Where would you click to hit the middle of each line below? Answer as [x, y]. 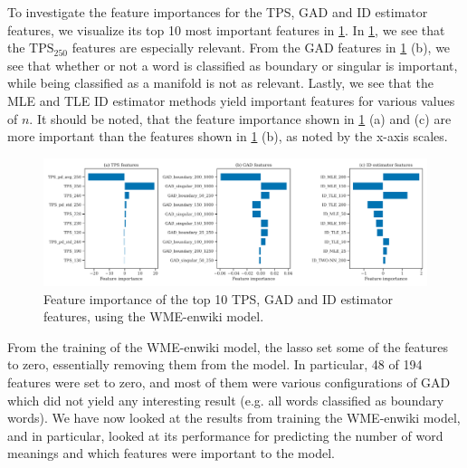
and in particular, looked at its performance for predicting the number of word [225, 435]
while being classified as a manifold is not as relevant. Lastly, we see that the [220, 83]
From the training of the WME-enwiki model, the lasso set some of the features [228, 346]
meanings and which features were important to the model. [171, 453]
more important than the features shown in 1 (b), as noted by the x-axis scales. [228, 136]
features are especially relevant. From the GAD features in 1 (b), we [261, 48]
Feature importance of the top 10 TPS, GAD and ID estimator [219, 298]
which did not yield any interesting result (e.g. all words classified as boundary [226, 400]
